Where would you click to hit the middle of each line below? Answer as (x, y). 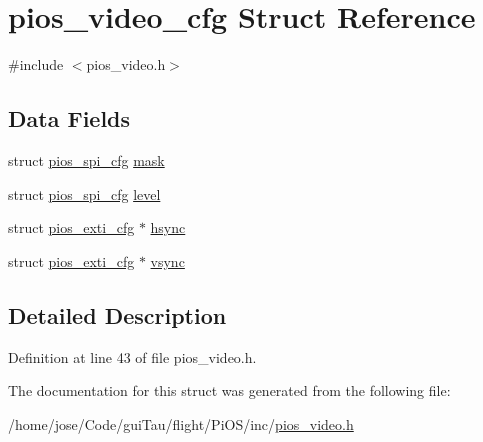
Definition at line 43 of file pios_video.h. (132, 356)
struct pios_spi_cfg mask (86, 159)
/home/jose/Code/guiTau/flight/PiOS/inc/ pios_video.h (181, 423)
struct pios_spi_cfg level (84, 193)
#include (36, 64)
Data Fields (69, 118)
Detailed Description (117, 314)
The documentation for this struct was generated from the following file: (229, 390)
